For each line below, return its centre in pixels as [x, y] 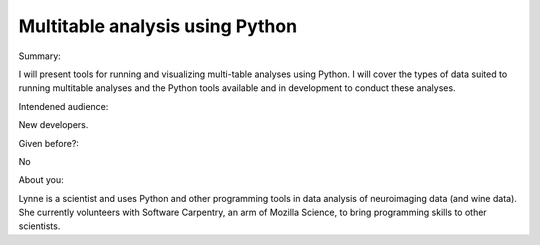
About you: [41, 180]
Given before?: [49, 143]
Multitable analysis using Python [158, 26]
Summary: [40, 56]
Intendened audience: [63, 106]
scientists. [39, 226]
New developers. [53, 125]
